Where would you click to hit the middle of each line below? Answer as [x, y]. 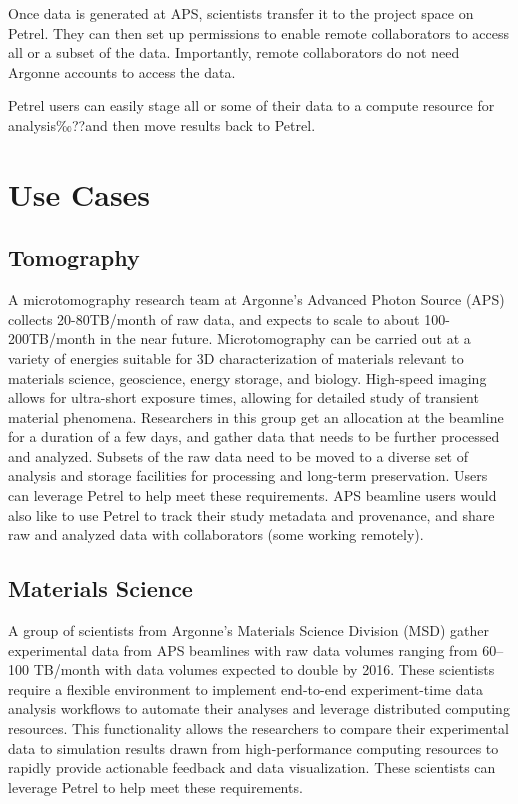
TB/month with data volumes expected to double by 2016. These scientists [264, 669]
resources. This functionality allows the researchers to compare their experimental [258, 728]
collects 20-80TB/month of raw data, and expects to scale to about [214, 318]
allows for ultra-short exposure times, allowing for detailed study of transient [243, 397]
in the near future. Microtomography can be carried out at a [285, 338]
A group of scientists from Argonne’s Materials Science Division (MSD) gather [248, 630]
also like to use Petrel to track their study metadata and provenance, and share [251, 514]
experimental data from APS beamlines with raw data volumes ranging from [243, 649]
